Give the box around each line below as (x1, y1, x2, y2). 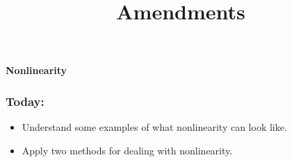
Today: (6, 92, 44, 109)
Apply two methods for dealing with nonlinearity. (22, 143, 233, 157)
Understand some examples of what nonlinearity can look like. (22, 120, 287, 134)
